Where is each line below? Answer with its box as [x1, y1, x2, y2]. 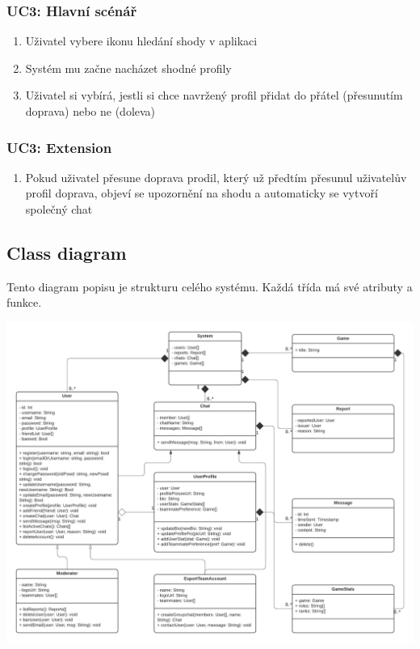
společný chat [25, 201, 93, 217]
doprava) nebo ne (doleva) [25, 103, 156, 119]
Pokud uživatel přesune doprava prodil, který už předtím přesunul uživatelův [25, 168, 407, 185]
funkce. [6, 294, 42, 311]
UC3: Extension [6, 137, 112, 157]
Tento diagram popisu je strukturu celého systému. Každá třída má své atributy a [6, 278, 413, 295]
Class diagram [6, 240, 127, 265]
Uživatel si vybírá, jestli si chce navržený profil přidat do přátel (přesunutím [25, 87, 403, 104]
